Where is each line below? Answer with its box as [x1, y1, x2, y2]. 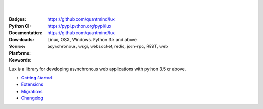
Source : [9, 44, 26, 49]
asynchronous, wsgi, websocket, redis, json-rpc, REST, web [47, 44, 168, 49]
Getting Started [21, 75, 52, 80]
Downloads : [9, 36, 34, 42]
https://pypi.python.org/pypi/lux [47, 23, 112, 29]
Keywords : [9, 57, 32, 63]
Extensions [21, 81, 44, 87]
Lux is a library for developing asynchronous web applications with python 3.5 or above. [9, 66, 186, 72]
